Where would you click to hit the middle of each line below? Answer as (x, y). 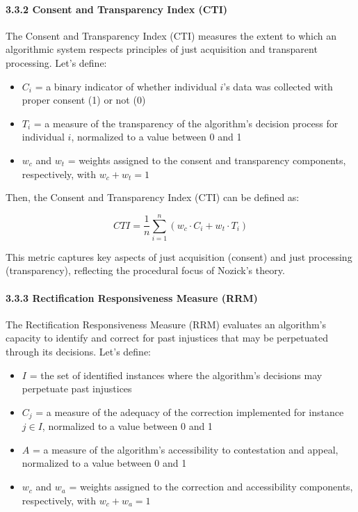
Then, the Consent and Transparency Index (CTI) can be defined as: (153, 197)
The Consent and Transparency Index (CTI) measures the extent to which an (171, 35)
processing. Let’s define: (56, 62)
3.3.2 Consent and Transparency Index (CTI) (117, 9)
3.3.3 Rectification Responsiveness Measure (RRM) (132, 297)
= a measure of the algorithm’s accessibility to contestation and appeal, (185, 449)
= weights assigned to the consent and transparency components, (207, 160)
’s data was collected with (278, 86)
